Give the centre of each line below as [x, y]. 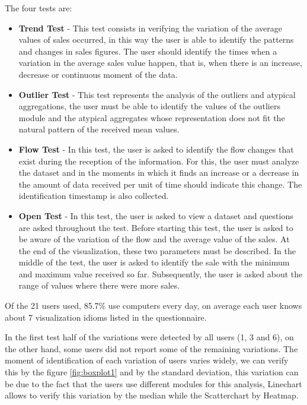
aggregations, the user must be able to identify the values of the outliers [149, 106]
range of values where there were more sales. [99, 285]
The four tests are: [39, 8]
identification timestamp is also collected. [94, 196]
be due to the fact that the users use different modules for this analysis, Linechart [153, 383]
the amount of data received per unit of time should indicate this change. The [160, 184]
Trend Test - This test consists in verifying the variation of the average [150, 28]
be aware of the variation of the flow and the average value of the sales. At [154, 239]
